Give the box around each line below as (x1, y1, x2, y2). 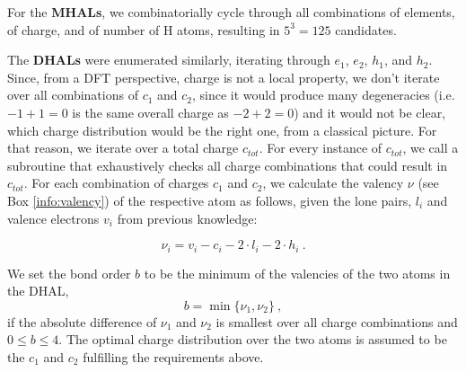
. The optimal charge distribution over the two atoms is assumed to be (58, 330, 447, 349)
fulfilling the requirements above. (83, 347, 264, 366)
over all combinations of (7, 85, 138, 104)
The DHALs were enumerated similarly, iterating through (7, 50, 330, 69)
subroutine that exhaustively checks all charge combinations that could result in (7, 155, 448, 174)
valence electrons (7, 208, 100, 227)
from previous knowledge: (117, 208, 258, 227)
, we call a (402, 138, 459, 157)
